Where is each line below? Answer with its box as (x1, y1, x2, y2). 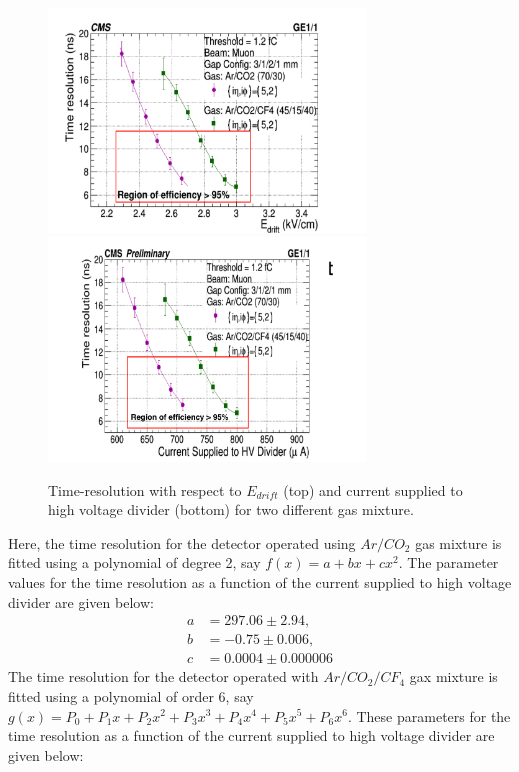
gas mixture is (415, 532, 502, 553)
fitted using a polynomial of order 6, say (8, 685, 254, 706)
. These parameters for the (347, 705, 511, 726)
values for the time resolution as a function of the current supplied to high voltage (8, 572, 512, 593)
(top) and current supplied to (283, 479, 463, 500)
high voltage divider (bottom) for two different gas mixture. (48, 499, 414, 520)
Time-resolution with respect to (48, 479, 242, 500)
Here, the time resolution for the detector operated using (8, 532, 356, 553)
